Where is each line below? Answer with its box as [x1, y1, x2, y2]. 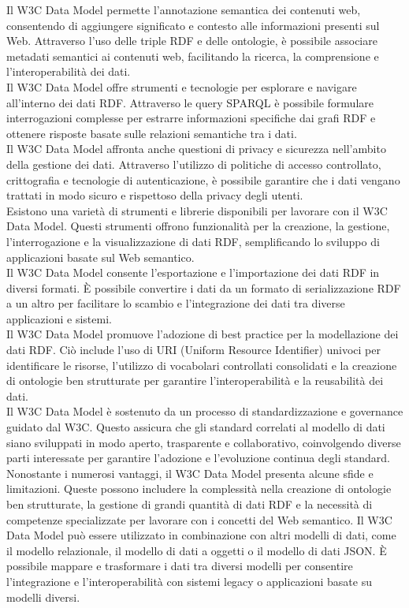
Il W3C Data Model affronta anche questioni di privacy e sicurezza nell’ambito [6, 140, 386, 157]
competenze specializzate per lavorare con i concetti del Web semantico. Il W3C [6, 511, 392, 528]
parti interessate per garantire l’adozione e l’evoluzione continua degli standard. [6, 449, 390, 466]
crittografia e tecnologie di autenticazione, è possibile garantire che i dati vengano [6, 171, 400, 188]
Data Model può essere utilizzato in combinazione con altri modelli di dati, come [6, 527, 396, 543]
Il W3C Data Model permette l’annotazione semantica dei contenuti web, [6, 2, 361, 17]
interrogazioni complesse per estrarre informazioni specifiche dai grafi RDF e [6, 110, 376, 126]
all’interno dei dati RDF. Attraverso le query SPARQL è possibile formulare [6, 94, 374, 110]
